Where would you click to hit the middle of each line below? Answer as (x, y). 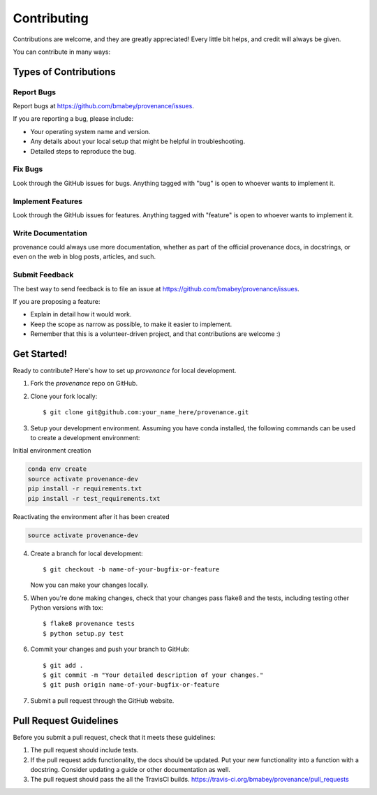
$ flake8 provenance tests (89, 624)
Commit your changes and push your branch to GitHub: (110, 649)
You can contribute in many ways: (62, 52)
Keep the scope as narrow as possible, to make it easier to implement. (131, 324)
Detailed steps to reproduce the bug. (83, 151)
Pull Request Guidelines (66, 721)
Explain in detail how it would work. (81, 314)
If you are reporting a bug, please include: (73, 119)
